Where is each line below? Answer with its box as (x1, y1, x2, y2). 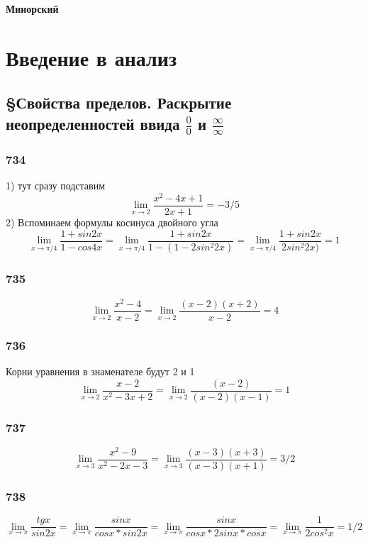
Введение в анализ (6, 43, 177, 72)
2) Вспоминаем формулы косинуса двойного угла (6, 214, 218, 229)
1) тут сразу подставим (6, 178, 106, 193)
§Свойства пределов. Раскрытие (6, 92, 232, 114)
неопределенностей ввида (6, 112, 180, 134)
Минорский (6, 1, 59, 16)
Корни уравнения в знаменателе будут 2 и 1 (6, 364, 195, 379)
